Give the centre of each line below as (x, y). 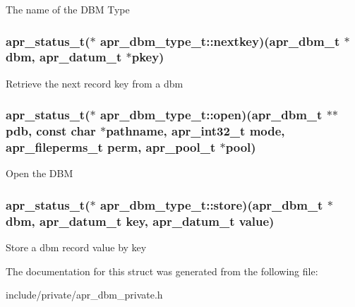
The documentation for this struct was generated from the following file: (162, 271)
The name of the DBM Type (68, 9)
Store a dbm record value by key (76, 247)
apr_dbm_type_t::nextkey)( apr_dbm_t (220, 41)
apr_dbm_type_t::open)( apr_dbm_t (211, 115)
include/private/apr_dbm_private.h (84, 295)
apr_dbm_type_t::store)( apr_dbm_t (211, 204)
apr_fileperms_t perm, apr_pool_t (111, 147)
